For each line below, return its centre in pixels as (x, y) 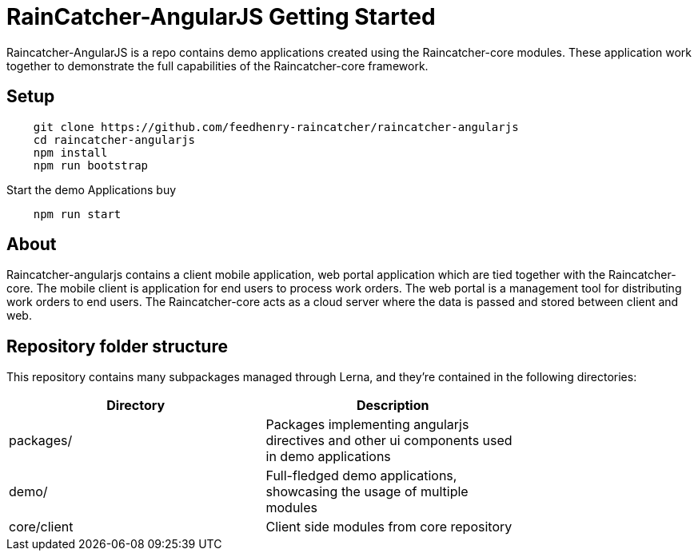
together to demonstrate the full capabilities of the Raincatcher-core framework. (217, 66)
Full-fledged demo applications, (361, 476)
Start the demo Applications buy (92, 189)
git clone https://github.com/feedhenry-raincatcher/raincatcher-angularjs (276, 127)
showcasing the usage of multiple (367, 492)
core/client (41, 527)
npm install (70, 152)
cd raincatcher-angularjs (114, 139)
